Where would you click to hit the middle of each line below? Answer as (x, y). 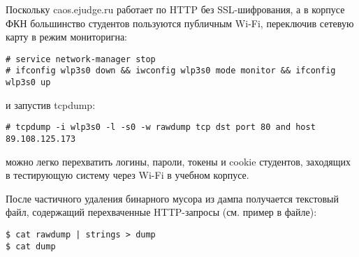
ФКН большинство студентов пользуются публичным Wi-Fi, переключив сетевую (180, 23)
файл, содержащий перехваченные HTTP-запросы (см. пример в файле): (161, 212)
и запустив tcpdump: (51, 104)
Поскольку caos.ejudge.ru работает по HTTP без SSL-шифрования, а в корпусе (175, 9)
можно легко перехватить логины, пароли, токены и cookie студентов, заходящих (178, 161)
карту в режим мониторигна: (66, 37)
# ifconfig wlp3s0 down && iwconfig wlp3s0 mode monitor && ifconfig (171, 71)
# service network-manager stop (81, 59)
